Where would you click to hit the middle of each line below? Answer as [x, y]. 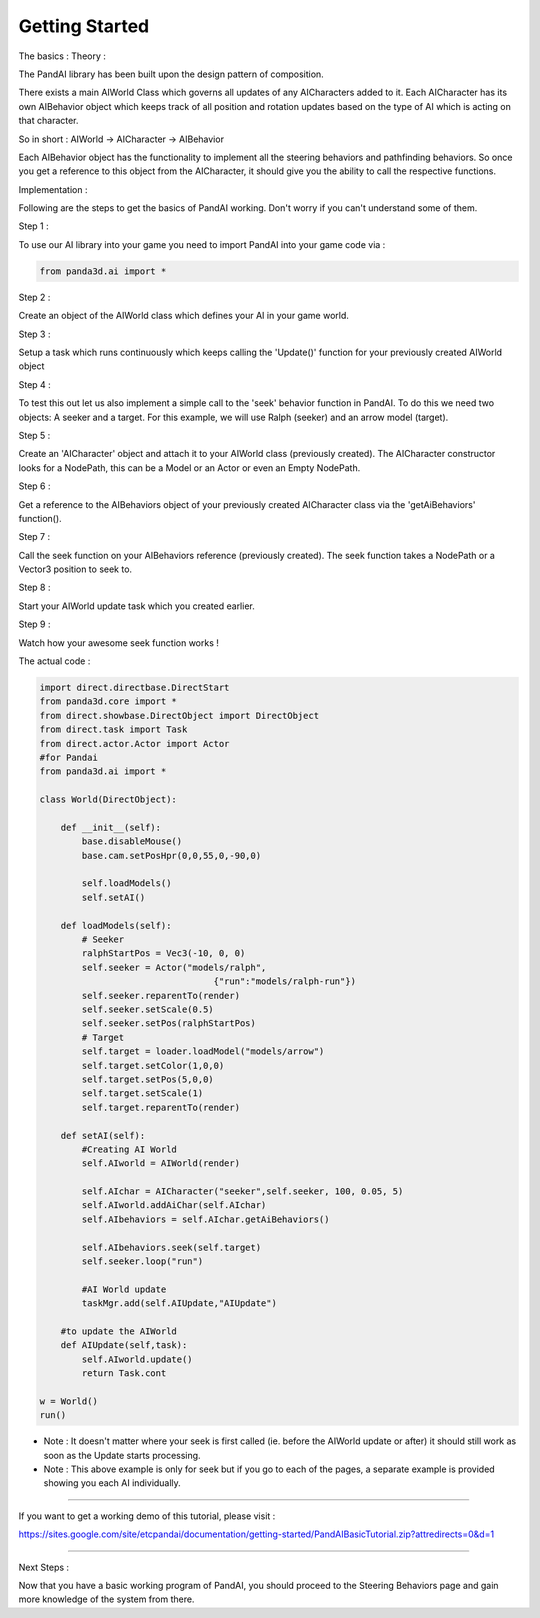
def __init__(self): [111, 827]
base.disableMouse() [132, 841]
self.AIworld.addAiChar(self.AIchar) [174, 1205]
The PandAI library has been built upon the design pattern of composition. [171, 74]
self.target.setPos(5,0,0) [147, 1079]
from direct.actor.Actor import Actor [134, 743]
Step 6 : [34, 486]
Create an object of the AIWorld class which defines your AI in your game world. [184, 316]
